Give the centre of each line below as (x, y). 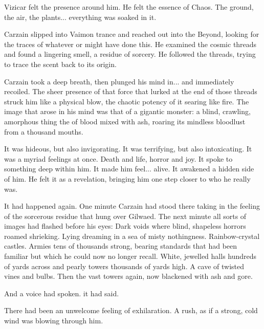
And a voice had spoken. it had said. (62, 293)
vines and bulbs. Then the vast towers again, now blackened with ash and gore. (128, 276)
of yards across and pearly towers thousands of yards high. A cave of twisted (124, 266)
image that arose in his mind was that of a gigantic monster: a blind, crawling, (127, 111)
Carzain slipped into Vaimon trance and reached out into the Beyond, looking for (132, 34)
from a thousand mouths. (44, 131)
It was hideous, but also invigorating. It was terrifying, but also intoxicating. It (128, 149)
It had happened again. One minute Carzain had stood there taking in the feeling (132, 206)
